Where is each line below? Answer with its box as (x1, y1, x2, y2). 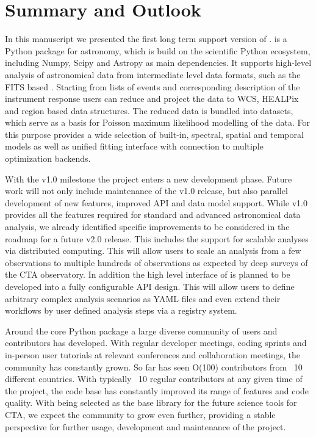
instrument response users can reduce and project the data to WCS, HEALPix (5, 92, 299, 105)
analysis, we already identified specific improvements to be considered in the (5, 220, 290, 233)
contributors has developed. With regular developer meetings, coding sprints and (5, 336, 307, 349)
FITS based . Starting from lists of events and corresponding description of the (5, 80, 300, 93)
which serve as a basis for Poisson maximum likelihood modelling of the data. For (5, 116, 310, 129)
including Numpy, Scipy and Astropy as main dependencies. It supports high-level (5, 56, 312, 69)
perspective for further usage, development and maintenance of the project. (5, 420, 286, 433)
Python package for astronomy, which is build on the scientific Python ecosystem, (5, 44, 311, 57)
